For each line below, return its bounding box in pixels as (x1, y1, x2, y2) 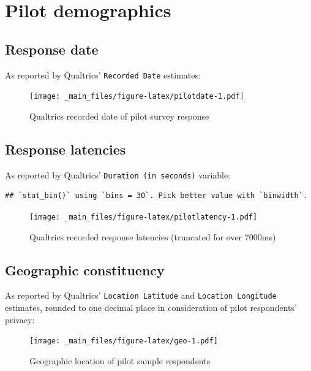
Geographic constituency (5, 260, 165, 279)
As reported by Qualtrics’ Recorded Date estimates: (5, 68, 201, 81)
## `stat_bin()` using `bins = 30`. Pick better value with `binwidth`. (5, 191, 307, 201)
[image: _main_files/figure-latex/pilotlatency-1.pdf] (29, 212, 258, 221)
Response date (5, 39, 99, 58)
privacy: (5, 313, 35, 326)
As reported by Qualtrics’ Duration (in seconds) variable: (5, 168, 231, 181)
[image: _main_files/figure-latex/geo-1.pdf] (29, 337, 218, 346)
